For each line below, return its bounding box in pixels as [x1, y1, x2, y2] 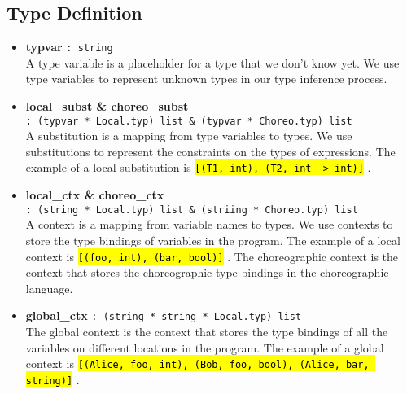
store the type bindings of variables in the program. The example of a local [25, 231, 400, 248]
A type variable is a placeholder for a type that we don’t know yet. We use [25, 54, 400, 71]
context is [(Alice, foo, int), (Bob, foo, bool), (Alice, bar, [25, 355, 370, 372]
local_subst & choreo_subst [25, 98, 189, 115]
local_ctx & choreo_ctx [25, 186, 164, 204]
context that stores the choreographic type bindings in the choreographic [25, 264, 389, 281]
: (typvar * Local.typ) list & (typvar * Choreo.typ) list [25, 115, 352, 127]
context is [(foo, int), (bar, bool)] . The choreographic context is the [25, 247, 399, 265]
